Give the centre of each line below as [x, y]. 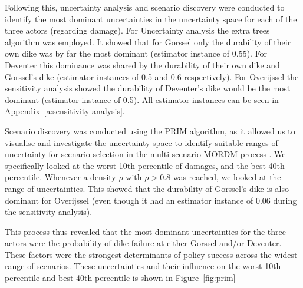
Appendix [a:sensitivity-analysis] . [65, 111]
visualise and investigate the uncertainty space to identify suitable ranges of [141, 142]
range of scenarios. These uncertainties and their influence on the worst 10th [143, 266]
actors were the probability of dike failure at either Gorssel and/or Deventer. [143, 243]
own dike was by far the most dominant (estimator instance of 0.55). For [136, 53]
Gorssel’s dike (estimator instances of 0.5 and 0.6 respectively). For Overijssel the [152, 76]
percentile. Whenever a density [60, 177]
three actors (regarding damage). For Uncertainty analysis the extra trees [137, 30]
